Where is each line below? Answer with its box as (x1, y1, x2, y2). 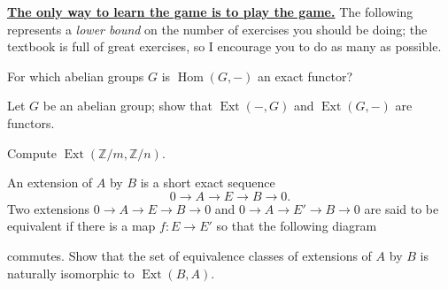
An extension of (7, 173, 93, 192)
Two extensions (7, 199, 90, 217)
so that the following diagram (216, 217, 377, 235)
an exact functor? (258, 66, 352, 85)
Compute (7, 143, 57, 162)
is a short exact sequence (140, 173, 275, 192)
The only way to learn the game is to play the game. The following (7, 3, 413, 20)
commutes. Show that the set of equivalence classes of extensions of (7, 246, 372, 264)
